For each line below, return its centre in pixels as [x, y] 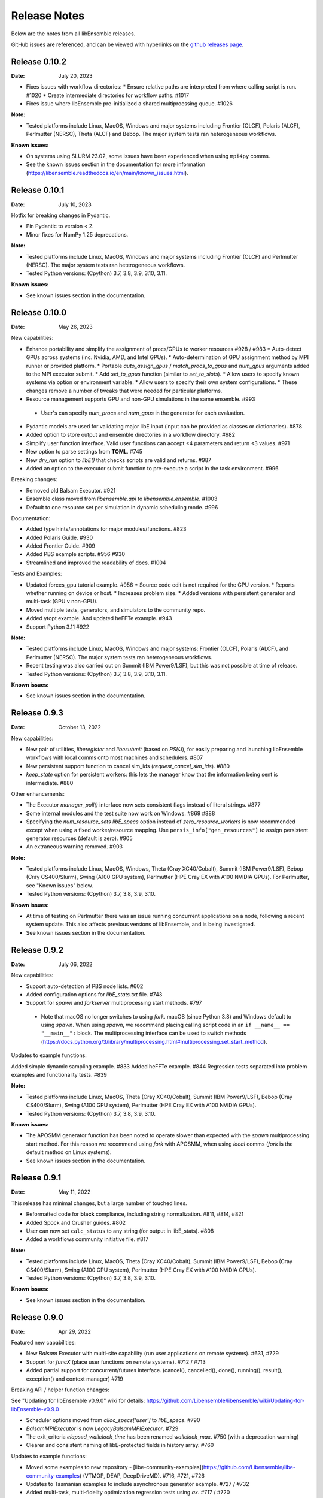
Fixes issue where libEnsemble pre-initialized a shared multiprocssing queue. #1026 [129, 104]
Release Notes [48, 16]
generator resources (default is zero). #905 [79, 838]
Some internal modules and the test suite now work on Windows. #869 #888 [121, 813]
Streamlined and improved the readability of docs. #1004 [96, 563]
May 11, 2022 [74, 1192]
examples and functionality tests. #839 [59, 1075]
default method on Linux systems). [69, 1152]
